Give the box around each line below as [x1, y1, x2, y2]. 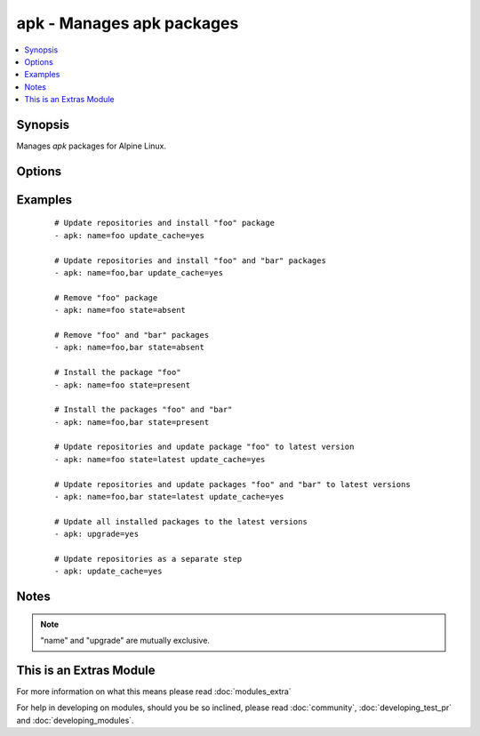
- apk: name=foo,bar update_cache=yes [54, 268, 224, 277]
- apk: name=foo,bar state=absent [54, 342, 204, 353]
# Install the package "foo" [54, 367, 181, 378]
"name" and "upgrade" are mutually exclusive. [40, 636, 211, 646]
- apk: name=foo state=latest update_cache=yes [54, 454, 266, 464]
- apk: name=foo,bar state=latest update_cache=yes [54, 492, 284, 502]
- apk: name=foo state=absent [54, 305, 187, 316]
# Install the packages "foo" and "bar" [54, 404, 233, 415]
